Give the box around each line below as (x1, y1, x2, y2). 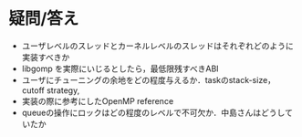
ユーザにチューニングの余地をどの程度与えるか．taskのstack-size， (21, 74, 276, 85)
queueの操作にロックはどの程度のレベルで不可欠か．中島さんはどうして (21, 107, 294, 118)
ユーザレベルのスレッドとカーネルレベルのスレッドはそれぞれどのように (21, 40, 294, 51)
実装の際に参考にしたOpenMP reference (21, 95, 174, 106)
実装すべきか (21, 51, 70, 62)
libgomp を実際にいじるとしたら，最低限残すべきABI (21, 63, 220, 74)
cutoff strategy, (21, 84, 80, 96)
